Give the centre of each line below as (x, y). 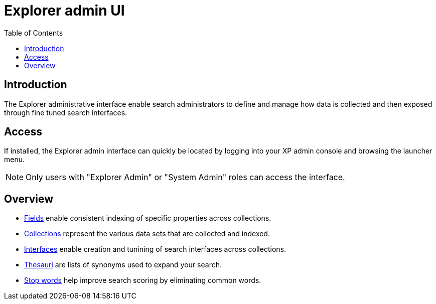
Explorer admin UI (64, 11)
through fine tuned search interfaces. (66, 112)
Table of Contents (34, 33)
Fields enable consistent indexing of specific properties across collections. (148, 218)
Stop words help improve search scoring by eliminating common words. (143, 280)
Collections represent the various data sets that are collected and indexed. (147, 234)
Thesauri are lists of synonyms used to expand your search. (123, 265)
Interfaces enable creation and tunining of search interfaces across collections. (155, 249)
